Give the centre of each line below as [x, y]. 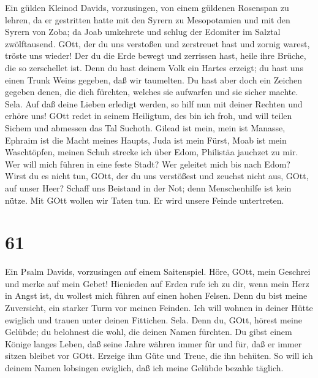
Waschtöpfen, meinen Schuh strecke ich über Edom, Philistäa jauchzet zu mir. [152, 152]
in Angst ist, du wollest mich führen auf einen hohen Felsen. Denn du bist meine [156, 295]
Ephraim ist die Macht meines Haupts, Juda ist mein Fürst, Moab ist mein [146, 140]
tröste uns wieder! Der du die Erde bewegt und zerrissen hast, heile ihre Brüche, [156, 56]
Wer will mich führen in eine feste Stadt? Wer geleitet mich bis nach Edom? [148, 164]
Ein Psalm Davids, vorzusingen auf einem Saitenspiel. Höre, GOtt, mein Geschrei [158, 272]
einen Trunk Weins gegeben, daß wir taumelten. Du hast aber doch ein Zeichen [154, 79]
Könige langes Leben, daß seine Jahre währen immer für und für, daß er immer [153, 343]
